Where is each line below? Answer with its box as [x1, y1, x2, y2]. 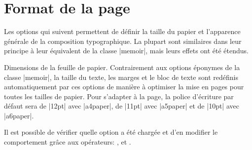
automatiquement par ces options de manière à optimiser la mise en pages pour [4, 81, 244, 92]
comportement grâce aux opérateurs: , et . [4, 137, 131, 147]
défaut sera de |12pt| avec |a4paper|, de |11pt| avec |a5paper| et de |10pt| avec [4, 101, 239, 111]
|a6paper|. [4, 110, 34, 120]
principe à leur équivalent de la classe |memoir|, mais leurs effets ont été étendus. [4, 45, 249, 56]
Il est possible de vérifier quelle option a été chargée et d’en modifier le [4, 127, 218, 137]
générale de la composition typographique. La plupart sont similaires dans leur [4, 36, 242, 46]
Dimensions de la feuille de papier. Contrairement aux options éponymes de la [4, 62, 240, 72]
